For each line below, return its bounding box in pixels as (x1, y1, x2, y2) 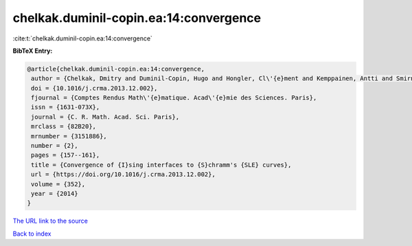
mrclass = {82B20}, (31, 123, 96, 130)
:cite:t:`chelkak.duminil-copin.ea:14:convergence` (12, 34, 152, 42)
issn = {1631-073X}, (31, 103, 100, 111)
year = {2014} (31, 190, 78, 197)
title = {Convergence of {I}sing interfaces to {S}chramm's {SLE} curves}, (31, 161, 292, 169)
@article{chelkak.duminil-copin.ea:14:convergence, (27, 65, 205, 73)
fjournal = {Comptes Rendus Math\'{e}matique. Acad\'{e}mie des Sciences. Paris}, (31, 94, 317, 102)
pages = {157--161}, (31, 151, 100, 159)
